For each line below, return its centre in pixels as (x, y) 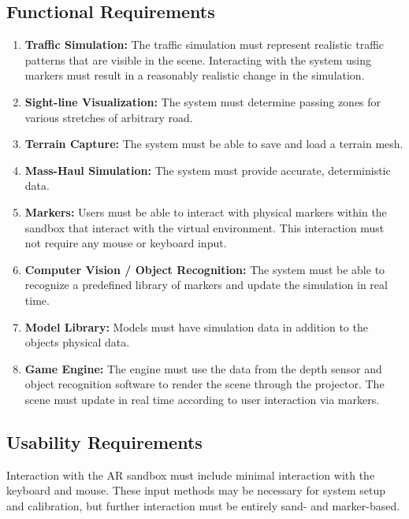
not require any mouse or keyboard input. (126, 243)
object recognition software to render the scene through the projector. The (204, 384)
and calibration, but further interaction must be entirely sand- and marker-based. (203, 505)
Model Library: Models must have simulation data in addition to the (196, 326)
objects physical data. (77, 342)
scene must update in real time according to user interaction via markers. (202, 399)
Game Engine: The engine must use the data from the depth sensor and (203, 368)
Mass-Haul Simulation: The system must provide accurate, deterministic (208, 170)
